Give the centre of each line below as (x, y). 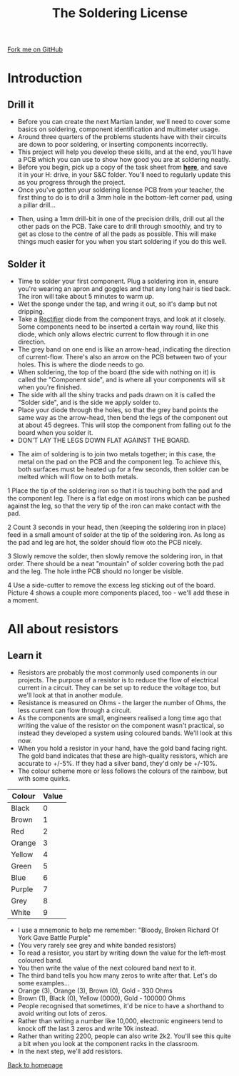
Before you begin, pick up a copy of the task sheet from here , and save (122, 167)
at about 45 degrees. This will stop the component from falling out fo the (124, 425)
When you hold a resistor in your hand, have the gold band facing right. (122, 748)
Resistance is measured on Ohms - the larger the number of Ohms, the (122, 703)
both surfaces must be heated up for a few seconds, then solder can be (123, 469)
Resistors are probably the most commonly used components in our (117, 672)
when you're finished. (50, 387)
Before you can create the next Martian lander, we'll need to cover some (124, 122)
